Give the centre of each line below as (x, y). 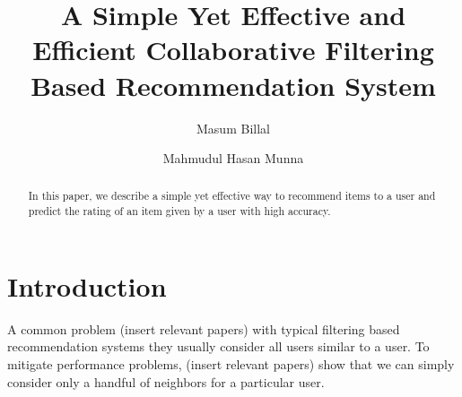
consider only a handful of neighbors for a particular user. (166, 381)
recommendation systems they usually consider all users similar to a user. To (218, 346)
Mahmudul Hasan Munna (233, 158)
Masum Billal (233, 128)
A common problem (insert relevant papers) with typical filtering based (204, 328)
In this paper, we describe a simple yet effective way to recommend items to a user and (232, 196)
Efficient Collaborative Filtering (233, 50)
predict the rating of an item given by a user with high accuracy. (179, 211)
